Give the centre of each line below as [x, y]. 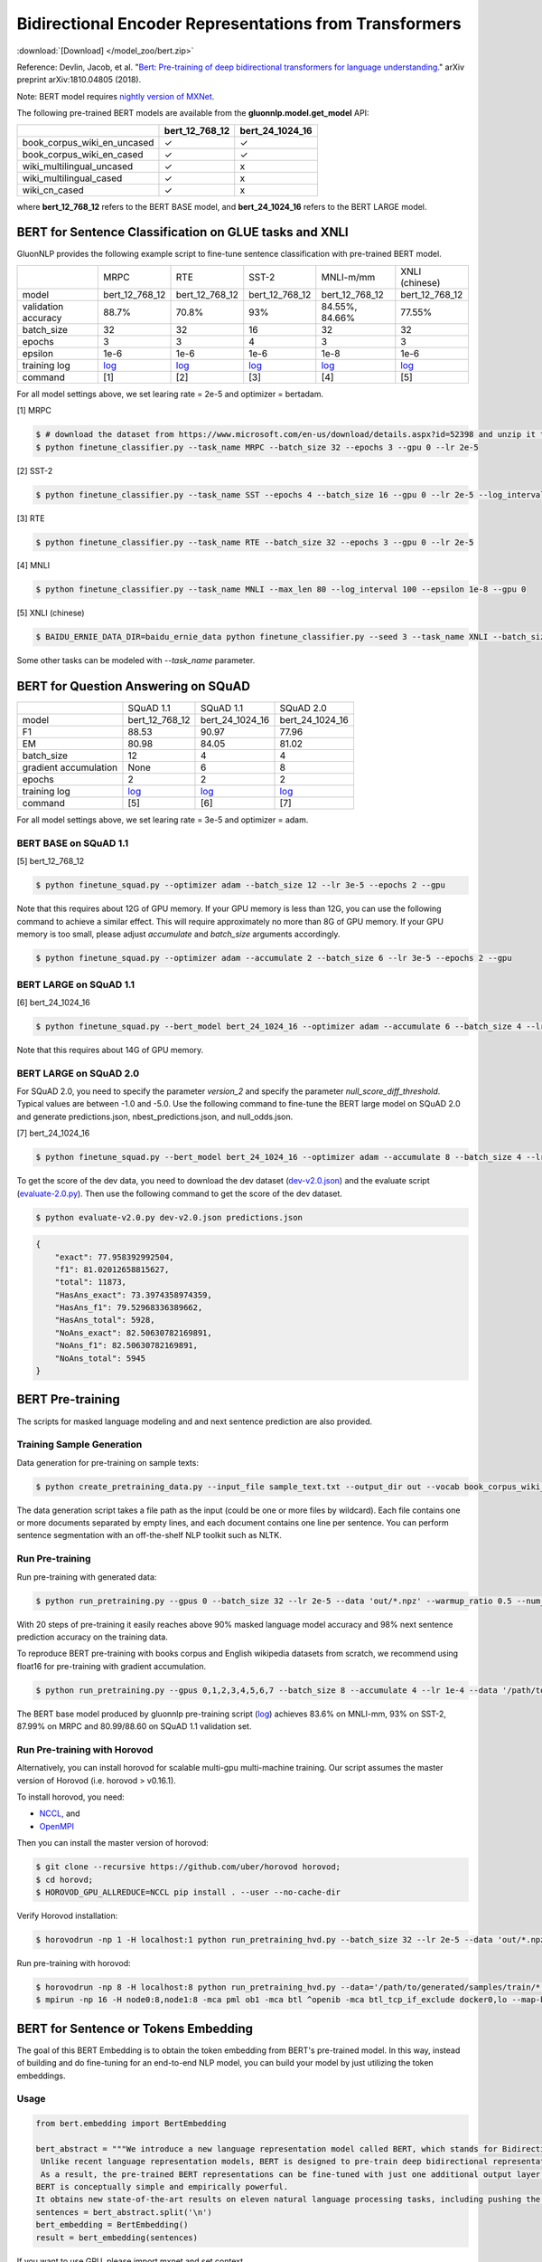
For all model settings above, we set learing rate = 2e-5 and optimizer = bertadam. [170, 394]
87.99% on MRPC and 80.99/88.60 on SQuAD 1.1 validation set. [134, 1726]
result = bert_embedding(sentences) [117, 2238]
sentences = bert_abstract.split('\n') [124, 2212]
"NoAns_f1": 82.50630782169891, [126, 1345]
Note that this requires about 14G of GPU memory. [110, 1050]
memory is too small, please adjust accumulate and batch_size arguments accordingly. [178, 934]
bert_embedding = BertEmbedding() [112, 2225]
